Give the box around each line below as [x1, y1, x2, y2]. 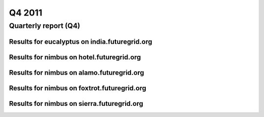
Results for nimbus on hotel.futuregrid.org [9, 53, 141, 61]
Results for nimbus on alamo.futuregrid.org [9, 68, 144, 77]
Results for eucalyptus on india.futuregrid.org [9, 37, 153, 46]
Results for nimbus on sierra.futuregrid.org [9, 100, 144, 108]
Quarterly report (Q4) [9, 21, 80, 30]
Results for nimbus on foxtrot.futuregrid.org [9, 84, 147, 92]
